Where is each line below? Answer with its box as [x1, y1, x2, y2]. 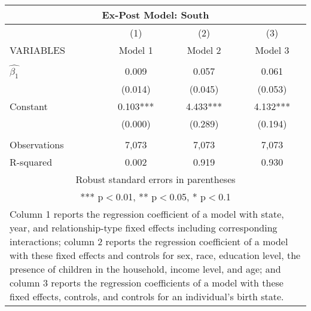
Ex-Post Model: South [102, 8, 209, 22]
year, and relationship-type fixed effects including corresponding [10, 220, 278, 234]
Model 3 [255, 43, 289, 57]
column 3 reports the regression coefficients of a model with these [10, 275, 283, 289]
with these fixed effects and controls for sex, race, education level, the [10, 248, 301, 262]
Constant [10, 99, 48, 113]
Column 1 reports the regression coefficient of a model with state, [10, 206, 284, 221]
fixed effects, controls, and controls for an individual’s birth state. [10, 289, 284, 303]
